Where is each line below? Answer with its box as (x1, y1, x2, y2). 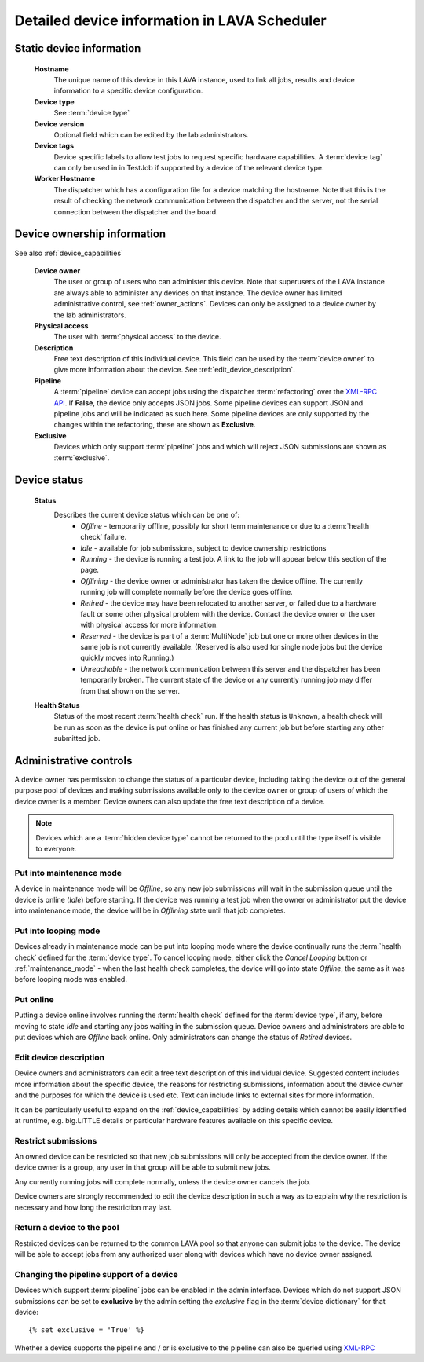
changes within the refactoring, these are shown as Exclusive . (53, 420, 256, 430)
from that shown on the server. (80, 686, 181, 695)
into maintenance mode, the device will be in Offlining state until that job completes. (14, 906, 286, 915)
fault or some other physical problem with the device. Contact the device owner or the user (80, 609, 376, 618)
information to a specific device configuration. (53, 86, 203, 96)
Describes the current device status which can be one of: (53, 511, 239, 520)
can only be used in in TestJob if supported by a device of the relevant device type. (53, 163, 325, 173)
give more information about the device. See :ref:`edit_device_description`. (53, 365, 296, 375)
